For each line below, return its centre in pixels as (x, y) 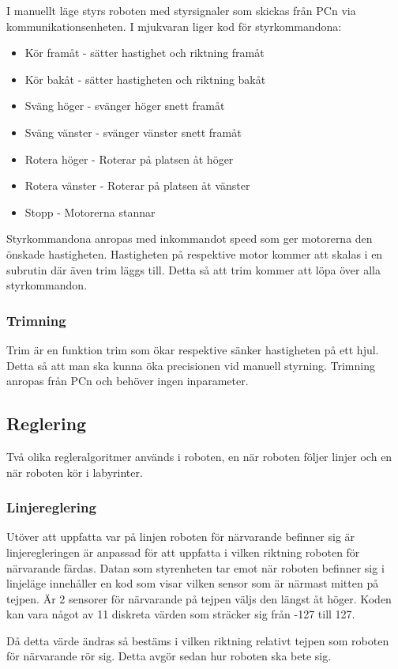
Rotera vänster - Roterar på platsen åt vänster (137, 185)
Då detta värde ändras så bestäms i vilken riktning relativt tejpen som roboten (198, 640)
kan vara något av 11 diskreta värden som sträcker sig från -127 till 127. (181, 614)
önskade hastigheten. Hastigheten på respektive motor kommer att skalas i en (195, 253)
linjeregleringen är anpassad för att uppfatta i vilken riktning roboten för (183, 552)
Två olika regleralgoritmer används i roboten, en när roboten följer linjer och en (199, 456)
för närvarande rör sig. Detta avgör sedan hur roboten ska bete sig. (169, 656)
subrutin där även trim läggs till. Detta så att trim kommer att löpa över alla (193, 269)
